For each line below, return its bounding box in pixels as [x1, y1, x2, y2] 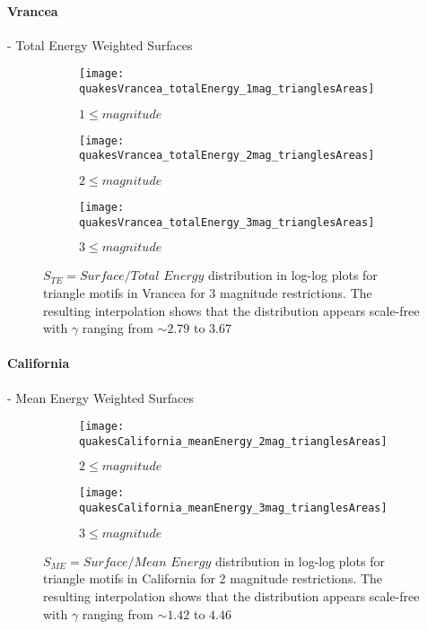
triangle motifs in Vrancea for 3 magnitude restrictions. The [43, 283, 372, 302]
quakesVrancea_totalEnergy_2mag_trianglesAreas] [79, 149, 375, 162]
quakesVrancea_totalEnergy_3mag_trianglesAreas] [79, 215, 375, 229]
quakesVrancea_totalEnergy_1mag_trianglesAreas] [79, 83, 375, 96]
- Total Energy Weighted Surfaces [7, 35, 193, 54]
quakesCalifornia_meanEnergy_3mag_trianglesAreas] [79, 502, 388, 515]
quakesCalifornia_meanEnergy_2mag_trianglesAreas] [79, 434, 388, 448]
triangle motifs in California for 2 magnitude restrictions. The [43, 569, 383, 588]
